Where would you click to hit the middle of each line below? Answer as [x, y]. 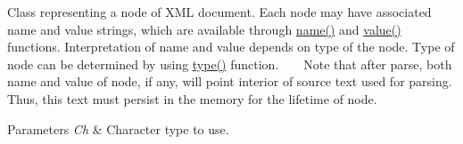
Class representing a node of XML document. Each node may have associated [219, 12]
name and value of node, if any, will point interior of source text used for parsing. [230, 81]
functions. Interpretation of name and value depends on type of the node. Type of [231, 47]
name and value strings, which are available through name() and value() [204, 29]
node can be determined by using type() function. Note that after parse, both [230, 64]
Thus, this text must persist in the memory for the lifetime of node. [192, 98]
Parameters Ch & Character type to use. [118, 128]
